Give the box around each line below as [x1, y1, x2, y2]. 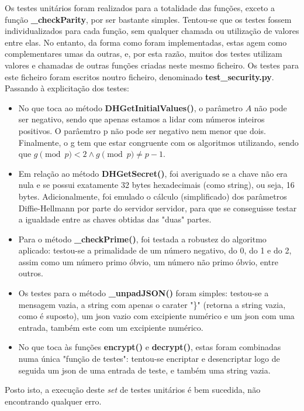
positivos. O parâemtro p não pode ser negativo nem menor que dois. [18, 124, 266, 136]
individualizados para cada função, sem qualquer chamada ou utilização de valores [5, 25, 299, 37]
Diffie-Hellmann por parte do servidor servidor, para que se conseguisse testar [18, 201, 297, 214]
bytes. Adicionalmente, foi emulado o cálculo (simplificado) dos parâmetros [18, 190, 287, 202]
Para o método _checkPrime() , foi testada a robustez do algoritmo [18, 232, 267, 245]
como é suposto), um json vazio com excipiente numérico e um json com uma [18, 310, 295, 322]
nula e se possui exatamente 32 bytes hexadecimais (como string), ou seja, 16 [18, 179, 295, 191]
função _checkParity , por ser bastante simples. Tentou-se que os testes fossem [5, 13, 292, 25]
